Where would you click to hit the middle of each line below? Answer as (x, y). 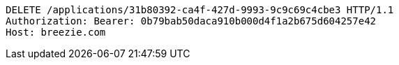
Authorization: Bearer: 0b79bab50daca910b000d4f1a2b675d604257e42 (191, 21)
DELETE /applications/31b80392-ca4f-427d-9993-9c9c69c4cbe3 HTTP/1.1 (200, 10)
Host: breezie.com (56, 32)
